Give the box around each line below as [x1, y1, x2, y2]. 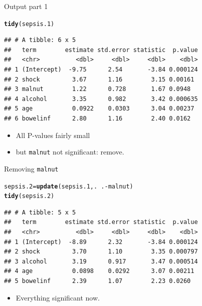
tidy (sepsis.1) [4, 20, 55, 27]
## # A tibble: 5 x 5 [4, 208, 76, 216]
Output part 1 [4, 1, 48, 11]
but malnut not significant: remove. [16, 146, 124, 157]
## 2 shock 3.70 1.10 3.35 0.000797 [4, 248, 198, 255]
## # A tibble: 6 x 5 [4, 36, 76, 44]
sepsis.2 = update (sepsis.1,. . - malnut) [4, 182, 133, 190]
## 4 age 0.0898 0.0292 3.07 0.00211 [4, 267, 194, 275]
